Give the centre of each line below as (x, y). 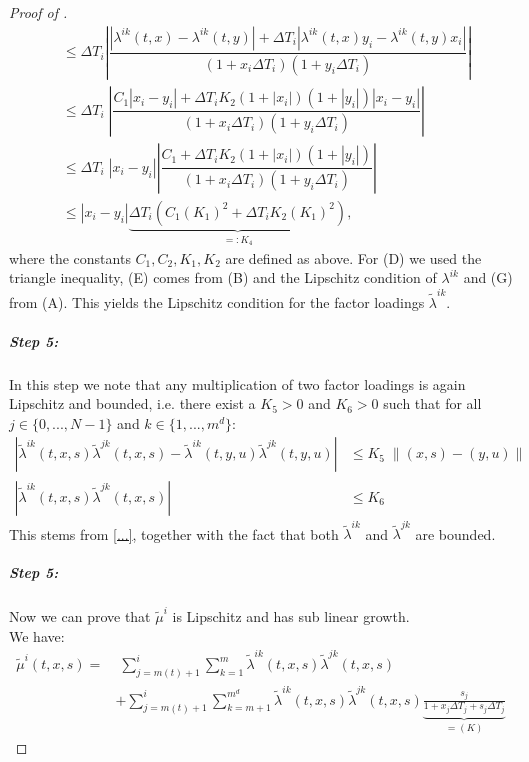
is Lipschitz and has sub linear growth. (291, 616)
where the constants (70, 257)
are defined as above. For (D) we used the (353, 257)
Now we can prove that (80, 616)
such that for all (432, 403)
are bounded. (455, 533)
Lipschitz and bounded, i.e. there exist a (132, 403)
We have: (37, 635)
